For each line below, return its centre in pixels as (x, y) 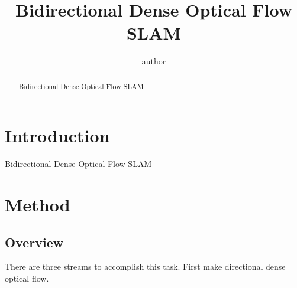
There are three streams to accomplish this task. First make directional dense (145, 266)
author (154, 61)
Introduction (57, 135)
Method (38, 204)
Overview (34, 242)
